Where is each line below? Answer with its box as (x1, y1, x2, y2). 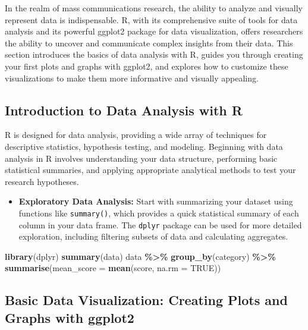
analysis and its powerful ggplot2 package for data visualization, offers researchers (5, 25, 303, 37)
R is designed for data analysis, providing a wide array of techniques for (5, 128, 267, 141)
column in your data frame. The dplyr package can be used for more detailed (18, 218, 302, 231)
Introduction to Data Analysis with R (5, 100, 243, 119)
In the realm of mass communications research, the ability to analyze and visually (5, 2, 303, 14)
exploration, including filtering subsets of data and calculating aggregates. (18, 230, 288, 243)
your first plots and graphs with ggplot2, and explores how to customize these (5, 59, 288, 72)
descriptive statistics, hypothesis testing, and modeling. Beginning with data (5, 140, 283, 152)
